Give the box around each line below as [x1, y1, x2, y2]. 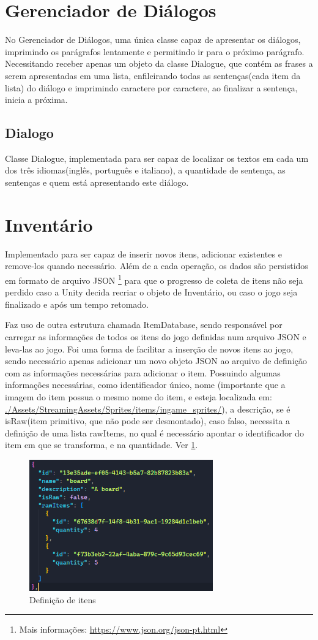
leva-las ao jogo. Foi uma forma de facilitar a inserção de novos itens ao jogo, [5, 342, 294, 355]
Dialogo [5, 123, 54, 142]
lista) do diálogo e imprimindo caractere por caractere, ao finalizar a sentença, [5, 81, 298, 94]
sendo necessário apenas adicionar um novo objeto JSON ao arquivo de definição [5, 354, 307, 367]
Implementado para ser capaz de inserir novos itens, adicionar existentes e [5, 247, 282, 260]
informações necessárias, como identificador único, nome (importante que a [5, 378, 286, 391]
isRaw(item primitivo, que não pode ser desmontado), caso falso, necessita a [5, 414, 290, 427]
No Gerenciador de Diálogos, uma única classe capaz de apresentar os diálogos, [5, 33, 301, 46]
